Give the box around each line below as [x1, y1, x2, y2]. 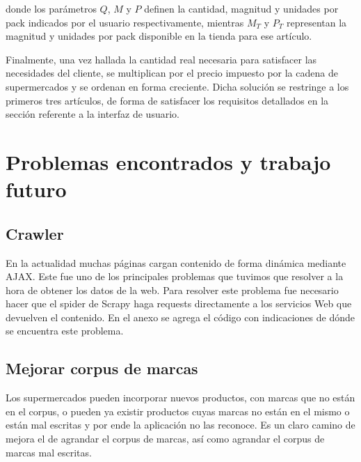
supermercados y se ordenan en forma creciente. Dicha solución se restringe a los [6, 79, 349, 93]
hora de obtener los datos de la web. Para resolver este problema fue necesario [6, 282, 339, 297]
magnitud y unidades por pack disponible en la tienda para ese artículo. [6, 29, 312, 43]
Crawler [6, 222, 64, 244]
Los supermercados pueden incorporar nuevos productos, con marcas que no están [6, 390, 355, 405]
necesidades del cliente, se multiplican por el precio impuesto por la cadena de [6, 66, 338, 80]
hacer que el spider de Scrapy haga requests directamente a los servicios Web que [6, 296, 352, 311]
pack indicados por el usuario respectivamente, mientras [6, 15, 244, 29]
